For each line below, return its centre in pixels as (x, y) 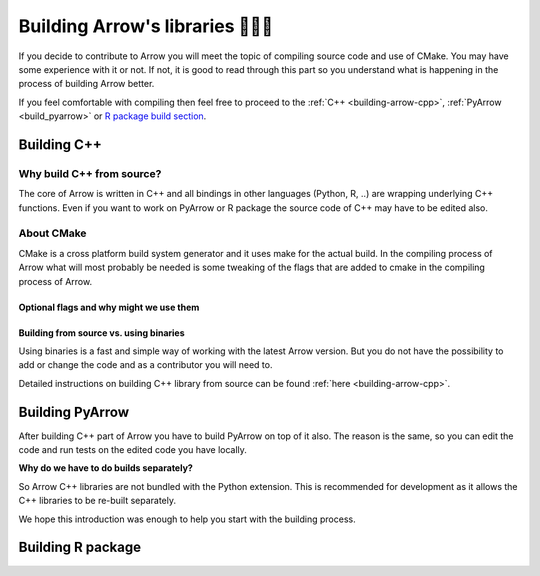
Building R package (80, 547)
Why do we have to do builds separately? (106, 468)
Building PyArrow (74, 411)
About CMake (52, 233)
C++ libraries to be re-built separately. (97, 501)
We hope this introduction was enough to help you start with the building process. (187, 519)
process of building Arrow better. (86, 84)
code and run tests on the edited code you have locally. (132, 450)
